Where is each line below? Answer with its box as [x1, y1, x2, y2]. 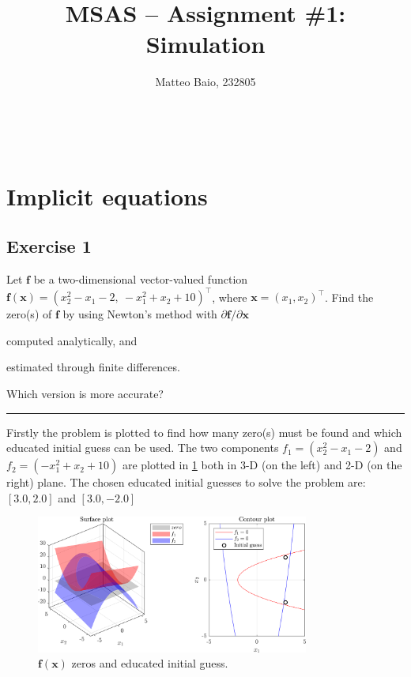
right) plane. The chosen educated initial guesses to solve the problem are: [6, 474, 366, 491]
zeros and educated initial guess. [71, 655, 228, 671]
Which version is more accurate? [6, 385, 164, 401]
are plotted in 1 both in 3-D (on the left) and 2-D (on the [122, 457, 402, 473]
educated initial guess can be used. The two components [6, 439, 279, 456]
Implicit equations [6, 179, 208, 212]
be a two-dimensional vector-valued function [33, 271, 248, 288]
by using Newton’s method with [62, 306, 217, 322]
